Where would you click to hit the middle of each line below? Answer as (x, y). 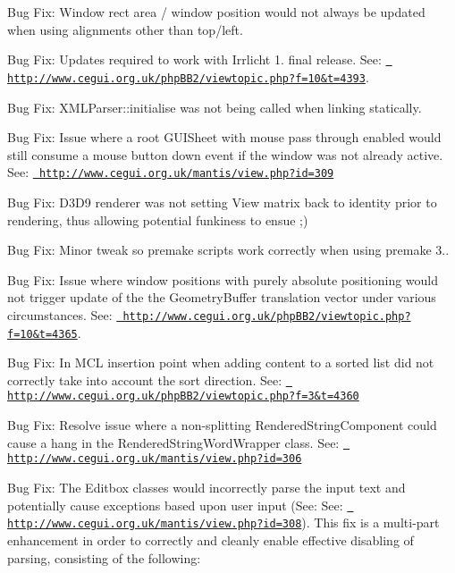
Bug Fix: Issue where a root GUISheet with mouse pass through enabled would (224, 137)
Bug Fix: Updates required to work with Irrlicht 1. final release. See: (194, 59)
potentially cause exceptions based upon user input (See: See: (175, 505)
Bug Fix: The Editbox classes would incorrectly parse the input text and (206, 488)
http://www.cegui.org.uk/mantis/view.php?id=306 (155, 459)
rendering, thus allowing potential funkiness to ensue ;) (158, 219)
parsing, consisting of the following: (104, 557)
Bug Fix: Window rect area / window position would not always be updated (216, 12)
